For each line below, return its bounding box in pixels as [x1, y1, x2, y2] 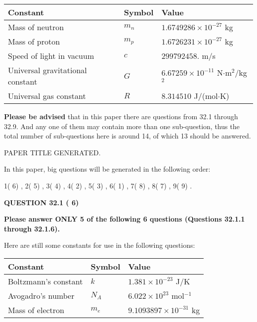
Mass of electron [8, 304, 64, 316]
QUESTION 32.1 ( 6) [4, 197, 79, 207]
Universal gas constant [8, 90, 86, 101]
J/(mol [194, 90, 218, 101]
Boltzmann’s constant [8, 275, 83, 287]
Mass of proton [8, 36, 60, 47]
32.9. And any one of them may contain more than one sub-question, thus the [4, 121, 240, 131]
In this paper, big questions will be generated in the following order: [4, 164, 211, 174]
